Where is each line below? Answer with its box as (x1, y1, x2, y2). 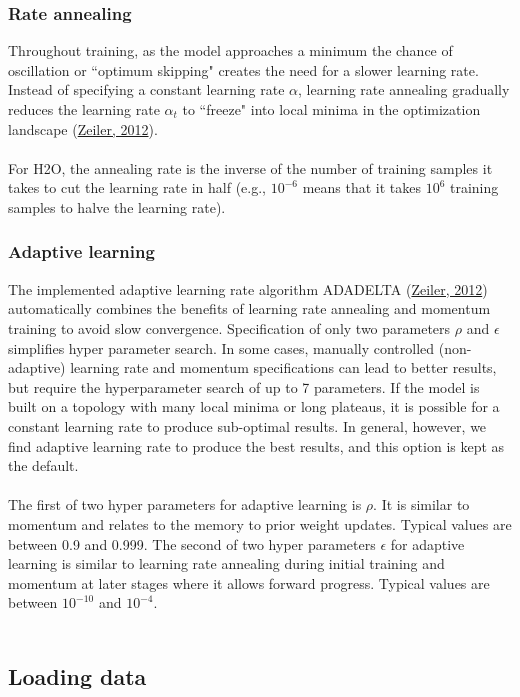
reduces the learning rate (8, 99, 160, 119)
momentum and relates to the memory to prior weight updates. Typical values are (8, 513, 512, 534)
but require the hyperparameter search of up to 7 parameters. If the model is (8, 376, 480, 397)
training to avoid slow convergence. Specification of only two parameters (8, 317, 451, 338)
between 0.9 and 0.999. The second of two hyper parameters (8, 533, 376, 554)
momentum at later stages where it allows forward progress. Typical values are (8, 572, 490, 593)
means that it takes (302, 177, 421, 198)
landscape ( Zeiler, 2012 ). (8, 118, 158, 139)
